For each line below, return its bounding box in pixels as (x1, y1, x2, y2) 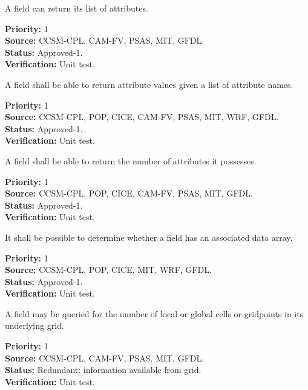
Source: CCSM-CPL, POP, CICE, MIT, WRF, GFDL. (5, 263, 212, 276)
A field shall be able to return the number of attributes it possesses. (5, 154, 257, 167)
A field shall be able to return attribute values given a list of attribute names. (5, 78, 293, 90)
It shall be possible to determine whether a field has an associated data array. (5, 230, 293, 243)
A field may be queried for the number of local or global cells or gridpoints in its (5, 307, 304, 320)
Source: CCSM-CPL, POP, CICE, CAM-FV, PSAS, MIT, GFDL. (5, 187, 253, 200)
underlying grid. (5, 319, 64, 332)
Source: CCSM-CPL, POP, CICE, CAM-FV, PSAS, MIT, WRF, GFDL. (5, 110, 279, 123)
